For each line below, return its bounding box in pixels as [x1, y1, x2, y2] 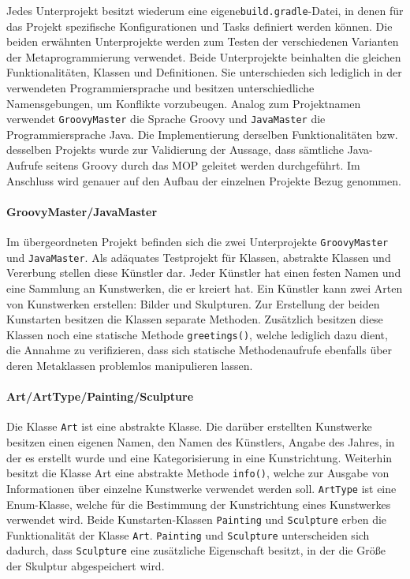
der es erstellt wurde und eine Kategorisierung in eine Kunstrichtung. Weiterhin [6, 449, 393, 465]
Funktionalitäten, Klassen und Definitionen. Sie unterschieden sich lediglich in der [6, 64, 402, 80]
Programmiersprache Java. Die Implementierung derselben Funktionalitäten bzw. [6, 125, 398, 142]
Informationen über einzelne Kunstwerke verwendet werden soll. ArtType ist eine [6, 480, 397, 496]
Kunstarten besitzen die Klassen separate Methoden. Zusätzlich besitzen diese [6, 311, 383, 327]
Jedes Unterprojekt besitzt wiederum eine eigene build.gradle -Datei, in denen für [6, 2, 404, 18]
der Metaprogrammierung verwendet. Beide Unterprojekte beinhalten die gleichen [6, 48, 401, 65]
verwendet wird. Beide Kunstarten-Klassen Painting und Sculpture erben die [6, 511, 387, 528]
